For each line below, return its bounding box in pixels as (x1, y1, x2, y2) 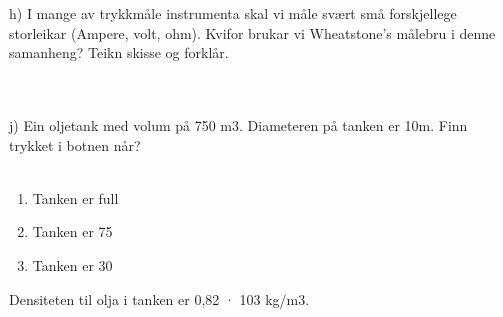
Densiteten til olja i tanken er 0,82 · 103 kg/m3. (9, 288, 310, 309)
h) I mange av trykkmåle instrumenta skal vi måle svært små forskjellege (9, 3, 457, 23)
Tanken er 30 (32, 254, 113, 275)
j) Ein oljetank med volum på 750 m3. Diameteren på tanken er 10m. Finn (9, 114, 468, 135)
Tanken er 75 (32, 221, 113, 242)
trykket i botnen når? (9, 134, 141, 155)
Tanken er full (32, 187, 119, 208)
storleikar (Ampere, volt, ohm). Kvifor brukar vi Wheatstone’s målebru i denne (9, 22, 496, 43)
